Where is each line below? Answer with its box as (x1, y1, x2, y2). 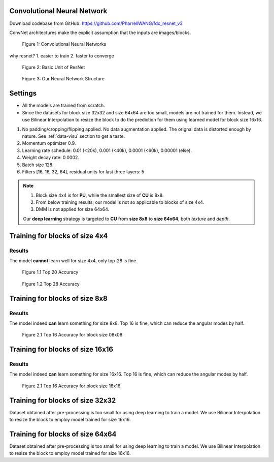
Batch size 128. (22, 162, 54, 168)
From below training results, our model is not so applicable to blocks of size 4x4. (36, 199, 204, 205)
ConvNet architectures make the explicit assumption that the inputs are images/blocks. (9, 29, 191, 36)
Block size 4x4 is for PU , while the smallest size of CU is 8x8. (36, 192, 164, 198)
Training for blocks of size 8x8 (9, 294, 108, 302)
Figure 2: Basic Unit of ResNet (22, 64, 85, 71)
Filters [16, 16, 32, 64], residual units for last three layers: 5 (22, 168, 145, 175)
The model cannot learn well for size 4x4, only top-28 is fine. (9, 258, 138, 264)
